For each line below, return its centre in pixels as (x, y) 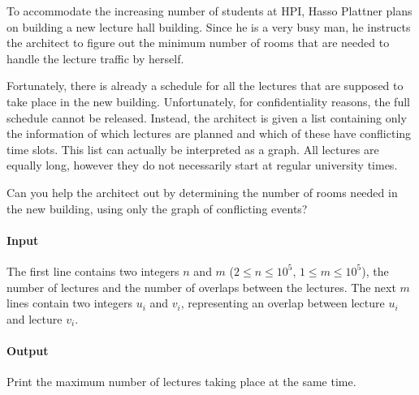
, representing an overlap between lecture (283, 303)
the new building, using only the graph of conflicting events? (157, 208)
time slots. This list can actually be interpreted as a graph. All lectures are (193, 149)
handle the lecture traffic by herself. (95, 58)
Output (28, 350)
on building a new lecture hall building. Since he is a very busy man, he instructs (209, 26)
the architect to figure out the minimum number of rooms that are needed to (198, 43)
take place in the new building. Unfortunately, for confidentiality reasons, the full (208, 101)
